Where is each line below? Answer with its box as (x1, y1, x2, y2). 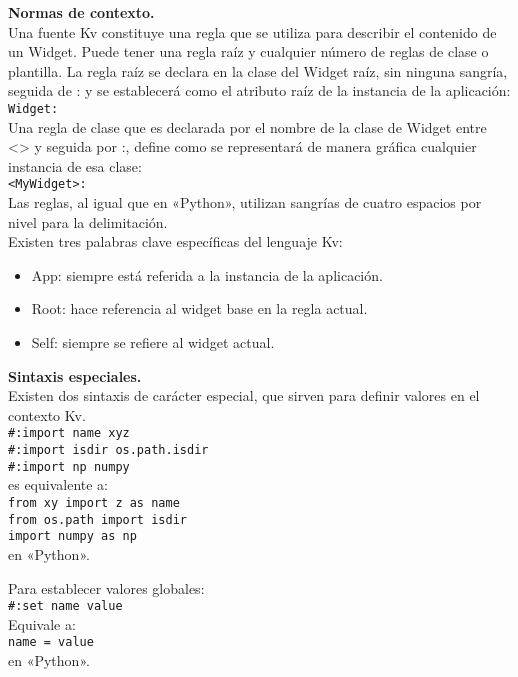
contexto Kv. (8, 404, 86, 425)
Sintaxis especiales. (8, 365, 142, 386)
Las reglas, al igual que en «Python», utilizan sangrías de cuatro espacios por (8, 192, 482, 213)
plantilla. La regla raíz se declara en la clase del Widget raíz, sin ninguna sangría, (8, 60, 508, 81)
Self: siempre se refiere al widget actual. (31, 332, 275, 353)
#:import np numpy (8, 459, 130, 474)
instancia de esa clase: (8, 155, 142, 176)
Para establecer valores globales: (8, 577, 205, 598)
